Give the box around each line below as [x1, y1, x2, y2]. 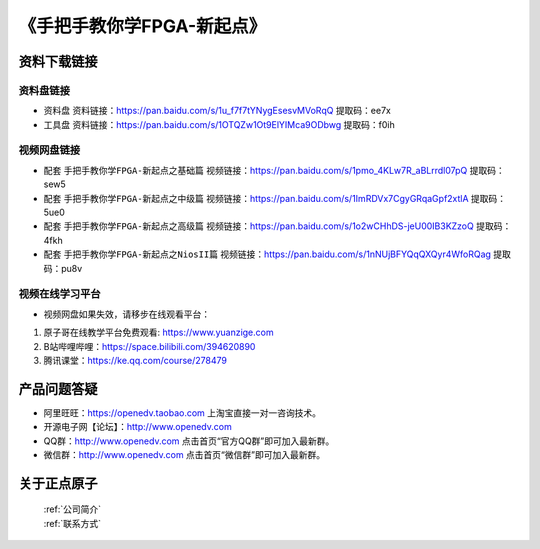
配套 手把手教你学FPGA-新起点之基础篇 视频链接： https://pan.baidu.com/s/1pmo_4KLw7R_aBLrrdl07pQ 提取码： [43, 164, 505, 176]
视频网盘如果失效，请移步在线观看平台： [43, 308, 210, 320]
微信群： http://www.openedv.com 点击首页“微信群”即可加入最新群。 [43, 448, 325, 460]
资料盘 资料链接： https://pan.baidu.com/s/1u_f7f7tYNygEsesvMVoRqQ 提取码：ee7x [43, 105, 392, 117]
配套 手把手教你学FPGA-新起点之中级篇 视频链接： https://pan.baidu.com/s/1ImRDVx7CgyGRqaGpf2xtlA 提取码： [43, 192, 507, 204]
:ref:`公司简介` [43, 503, 102, 515]
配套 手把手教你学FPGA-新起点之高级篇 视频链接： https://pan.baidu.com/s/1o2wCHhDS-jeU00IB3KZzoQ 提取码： [43, 220, 512, 232]
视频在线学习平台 [18, 287, 101, 301]
